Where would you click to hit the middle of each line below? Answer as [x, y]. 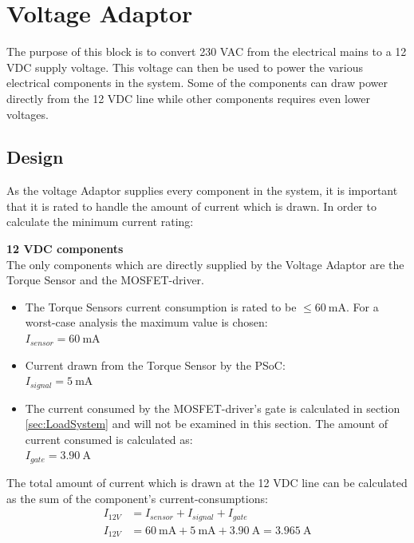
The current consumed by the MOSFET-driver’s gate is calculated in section [213, 408]
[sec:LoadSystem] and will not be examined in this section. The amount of [207, 424]
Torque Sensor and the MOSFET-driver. [105, 280]
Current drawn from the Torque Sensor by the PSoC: [155, 365]
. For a [363, 306]
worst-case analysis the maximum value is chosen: [146, 322]
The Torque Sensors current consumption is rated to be [161, 306]
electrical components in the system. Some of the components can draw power [197, 83]
